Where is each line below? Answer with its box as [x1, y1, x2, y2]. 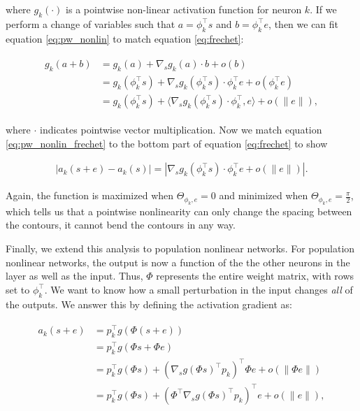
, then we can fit [268, 16, 339, 31]
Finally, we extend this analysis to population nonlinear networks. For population [6, 240, 355, 255]
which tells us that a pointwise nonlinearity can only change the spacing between [6, 203, 352, 218]
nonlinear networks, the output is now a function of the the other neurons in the [6, 254, 350, 269]
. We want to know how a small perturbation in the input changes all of [44, 282, 353, 296]
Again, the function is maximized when [6, 188, 174, 203]
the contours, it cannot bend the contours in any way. [6, 217, 236, 232]
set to [6, 282, 30, 296]
